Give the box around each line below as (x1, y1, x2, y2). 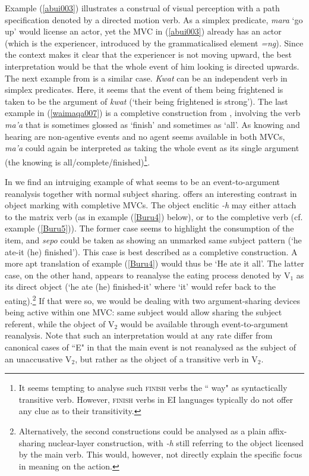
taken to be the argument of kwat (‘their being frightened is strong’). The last (5, 95, 288, 107)
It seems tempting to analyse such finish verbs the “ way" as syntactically (18, 381, 288, 394)
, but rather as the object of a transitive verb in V (75, 352, 258, 365)
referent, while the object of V (5, 317, 115, 330)
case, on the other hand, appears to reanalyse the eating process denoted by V (5, 268, 291, 281)
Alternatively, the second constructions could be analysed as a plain (18, 424, 266, 437)
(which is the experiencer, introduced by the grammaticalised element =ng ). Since (5, 36, 304, 49)
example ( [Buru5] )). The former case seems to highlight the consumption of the (5, 222, 294, 234)
